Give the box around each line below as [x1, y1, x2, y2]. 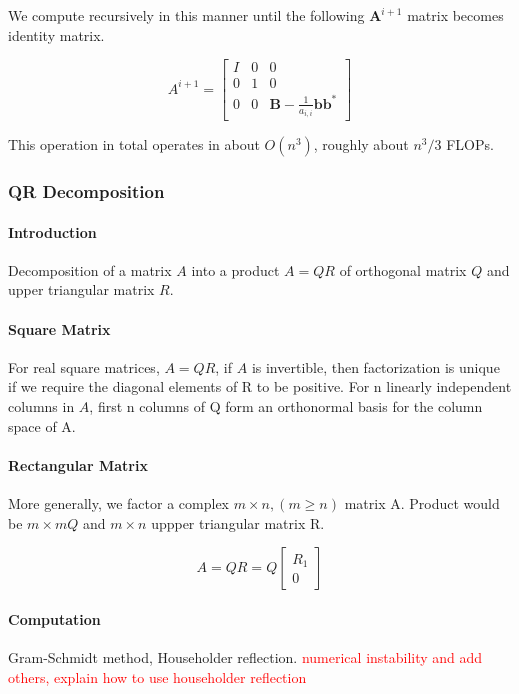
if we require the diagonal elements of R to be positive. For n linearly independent [8, 376, 512, 397]
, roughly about [313, 134, 409, 155]
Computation [8, 608, 101, 629]
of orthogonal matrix [339, 259, 467, 280]
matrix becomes [407, 5, 504, 25]
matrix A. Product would [344, 493, 500, 514]
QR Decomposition [8, 179, 165, 204]
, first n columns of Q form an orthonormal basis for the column [89, 396, 483, 417]
